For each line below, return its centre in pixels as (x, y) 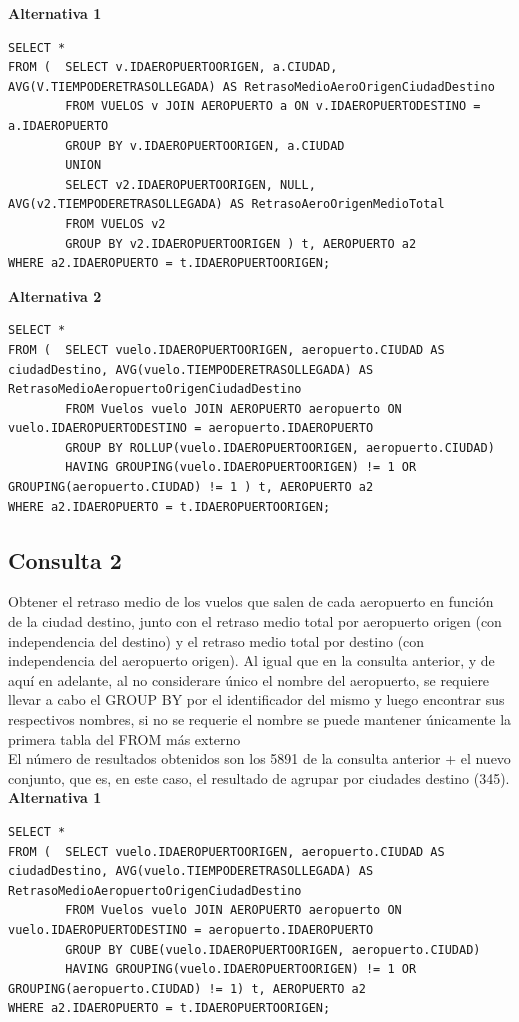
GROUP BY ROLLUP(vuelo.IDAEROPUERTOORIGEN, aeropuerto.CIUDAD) (280, 447)
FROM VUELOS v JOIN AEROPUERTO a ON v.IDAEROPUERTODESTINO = (273, 106)
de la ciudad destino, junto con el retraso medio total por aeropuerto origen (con (255, 621)
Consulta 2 (65, 559)
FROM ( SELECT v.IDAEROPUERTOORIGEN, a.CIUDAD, (173, 67)
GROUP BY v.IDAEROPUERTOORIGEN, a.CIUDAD (205, 145)
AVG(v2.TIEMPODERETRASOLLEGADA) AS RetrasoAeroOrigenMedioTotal (226, 204)
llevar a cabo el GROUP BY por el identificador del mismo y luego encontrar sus (256, 699)
